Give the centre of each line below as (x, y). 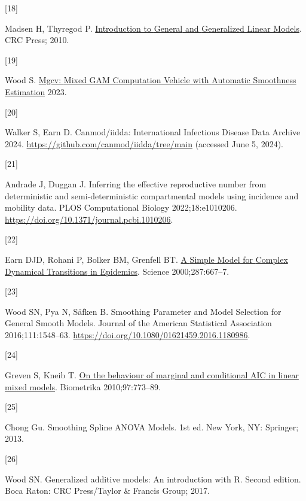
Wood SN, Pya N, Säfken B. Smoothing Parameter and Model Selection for (143, 311)
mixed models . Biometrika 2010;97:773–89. (83, 386)
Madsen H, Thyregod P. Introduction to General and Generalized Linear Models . (153, 28)
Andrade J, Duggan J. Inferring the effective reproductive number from (136, 183)
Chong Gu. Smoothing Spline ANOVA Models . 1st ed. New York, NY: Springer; (152, 426)
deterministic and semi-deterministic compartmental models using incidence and (152, 195)
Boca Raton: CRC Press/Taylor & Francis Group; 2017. (107, 491)
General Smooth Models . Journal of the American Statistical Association (138, 323)
